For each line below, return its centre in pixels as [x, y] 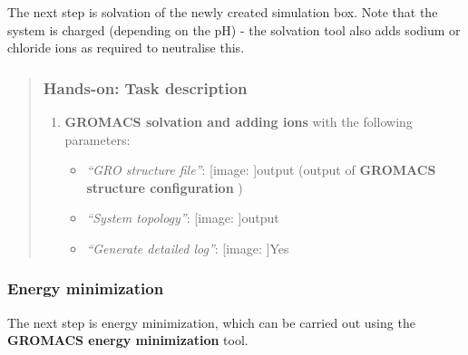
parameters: [97, 139]
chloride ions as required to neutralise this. [126, 48]
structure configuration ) [165, 187]
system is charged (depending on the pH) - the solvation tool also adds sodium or [234, 29]
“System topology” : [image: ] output [183, 218]
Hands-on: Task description [145, 87]
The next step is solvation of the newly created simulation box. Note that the [223, 12]
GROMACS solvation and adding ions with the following [239, 121]
